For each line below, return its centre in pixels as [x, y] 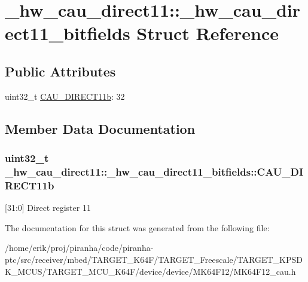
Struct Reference [208, 33]
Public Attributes [60, 71]
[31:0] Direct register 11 [48, 208]
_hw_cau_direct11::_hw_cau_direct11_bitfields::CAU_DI [154, 171]
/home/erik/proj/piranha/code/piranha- [79, 248]
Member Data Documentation [100, 128]
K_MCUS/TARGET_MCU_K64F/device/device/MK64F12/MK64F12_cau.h [150, 271]
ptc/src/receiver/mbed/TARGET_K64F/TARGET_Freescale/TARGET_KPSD [154, 259]
